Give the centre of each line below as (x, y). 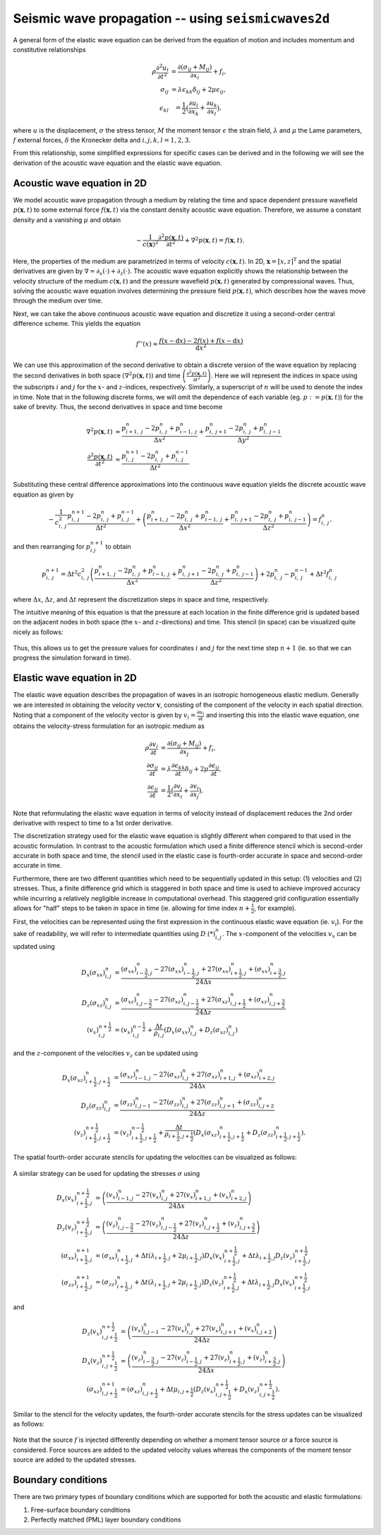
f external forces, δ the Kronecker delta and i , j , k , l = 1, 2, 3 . (102, 140)
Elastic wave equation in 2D (75, 678)
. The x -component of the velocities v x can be (289, 934)
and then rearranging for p (52, 546)
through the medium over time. (58, 301)
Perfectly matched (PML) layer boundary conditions (106, 1519)
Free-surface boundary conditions (80, 1510)
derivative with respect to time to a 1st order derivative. (93, 823)
